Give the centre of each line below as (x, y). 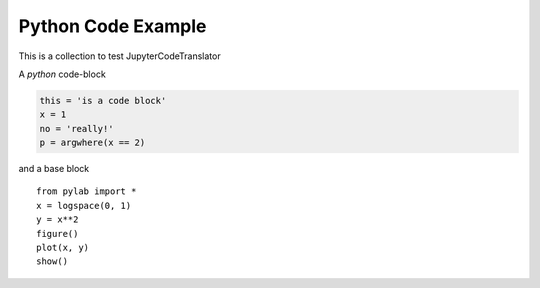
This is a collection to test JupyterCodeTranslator (119, 56)
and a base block (54, 169)
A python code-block (62, 74)
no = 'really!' (76, 128)
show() (52, 261)
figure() (57, 233)
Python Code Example (112, 26)
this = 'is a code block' (103, 100)
